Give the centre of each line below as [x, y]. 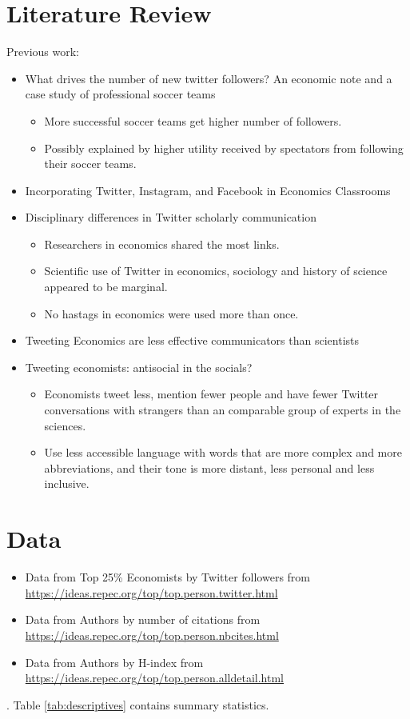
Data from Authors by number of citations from [143, 619]
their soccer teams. [90, 164]
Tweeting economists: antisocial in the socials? [139, 367]
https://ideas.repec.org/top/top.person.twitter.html [151, 592]
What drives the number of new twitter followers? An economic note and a [209, 78]
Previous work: [43, 52]
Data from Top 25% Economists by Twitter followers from [167, 577]
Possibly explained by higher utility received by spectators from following [224, 148]
